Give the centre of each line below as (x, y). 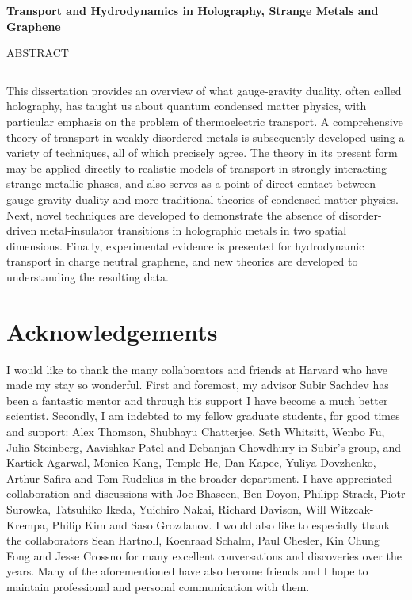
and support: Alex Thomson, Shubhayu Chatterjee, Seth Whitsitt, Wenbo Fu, (196, 431)
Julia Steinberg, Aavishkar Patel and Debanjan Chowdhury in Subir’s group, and (204, 447)
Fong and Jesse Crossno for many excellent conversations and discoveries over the (204, 555)
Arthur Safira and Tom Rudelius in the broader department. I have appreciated (200, 478)
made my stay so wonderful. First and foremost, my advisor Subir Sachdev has (198, 385)
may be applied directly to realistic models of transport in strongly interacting (197, 168)
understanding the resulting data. (88, 276)
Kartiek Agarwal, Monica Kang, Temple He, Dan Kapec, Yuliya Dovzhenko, (191, 462)
